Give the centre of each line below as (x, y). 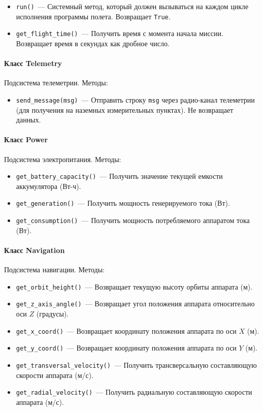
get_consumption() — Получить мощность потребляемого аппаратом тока (133, 220)
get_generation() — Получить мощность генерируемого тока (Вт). (123, 203)
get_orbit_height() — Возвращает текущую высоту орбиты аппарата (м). (134, 286)
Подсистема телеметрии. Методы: (56, 83)
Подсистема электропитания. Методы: (63, 159)
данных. (28, 120)
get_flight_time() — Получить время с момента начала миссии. (120, 33)
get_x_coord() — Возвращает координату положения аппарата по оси (126, 330)
